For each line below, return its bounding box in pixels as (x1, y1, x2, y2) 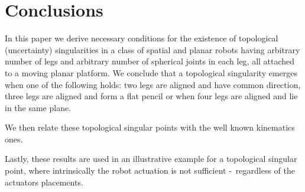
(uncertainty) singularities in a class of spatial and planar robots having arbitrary (5, 43, 300, 56)
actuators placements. (5, 175, 83, 188)
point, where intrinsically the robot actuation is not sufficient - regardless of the (5, 164, 295, 177)
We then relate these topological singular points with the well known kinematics (5, 121, 295, 134)
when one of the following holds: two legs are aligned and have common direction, (5, 78, 301, 90)
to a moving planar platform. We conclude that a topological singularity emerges (5, 66, 297, 79)
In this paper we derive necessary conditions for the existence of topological (5, 32, 278, 44)
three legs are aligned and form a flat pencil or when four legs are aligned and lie (5, 90, 298, 102)
